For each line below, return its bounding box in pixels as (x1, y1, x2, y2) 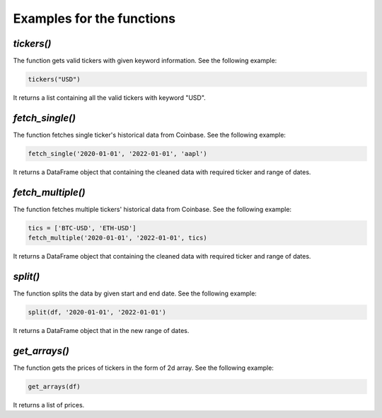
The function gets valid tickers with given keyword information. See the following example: (13, 57, 277, 65)
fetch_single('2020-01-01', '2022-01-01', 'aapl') (28, 149, 208, 157)
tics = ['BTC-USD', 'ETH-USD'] (28, 224, 137, 232)
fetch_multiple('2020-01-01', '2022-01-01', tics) (28, 234, 208, 242)
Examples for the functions (13, 11, 176, 26)
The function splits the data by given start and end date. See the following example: (13, 289, 257, 298)
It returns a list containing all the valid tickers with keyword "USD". (13, 94, 207, 102)
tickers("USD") (28, 75, 81, 84)
